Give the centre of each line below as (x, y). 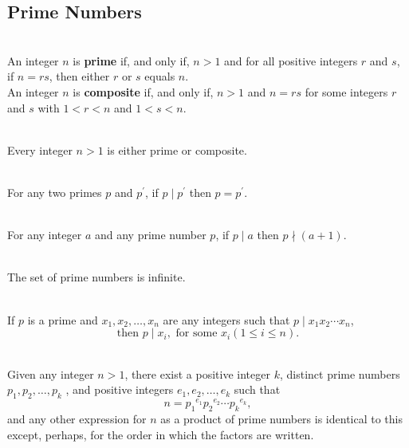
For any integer (45, 235)
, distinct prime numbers (340, 373)
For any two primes (55, 192)
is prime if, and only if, (131, 60)
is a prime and (63, 319)
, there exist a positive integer (197, 373)
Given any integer (51, 373)
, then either (79, 76)
